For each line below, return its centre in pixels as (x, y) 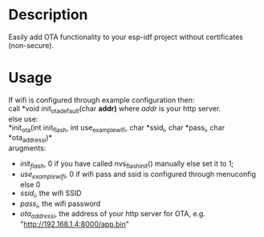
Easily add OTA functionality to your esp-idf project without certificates (126, 37)
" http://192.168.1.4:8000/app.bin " (75, 224)
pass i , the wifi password (60, 204)
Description (48, 15)
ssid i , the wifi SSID (51, 194)
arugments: (27, 148)
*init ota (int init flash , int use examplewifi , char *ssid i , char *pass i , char (117, 128)
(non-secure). (31, 45)
